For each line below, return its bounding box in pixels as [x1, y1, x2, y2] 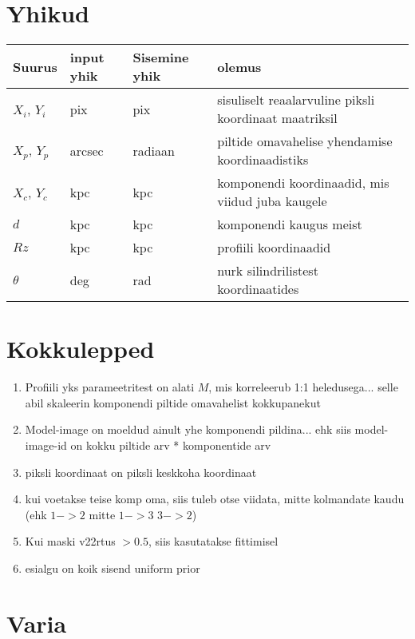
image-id [25, 437, 67, 454]
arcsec [69, 141, 104, 160]
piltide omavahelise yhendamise [217, 132, 393, 151]
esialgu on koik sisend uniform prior [25, 560, 200, 576]
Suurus [13, 57, 57, 76]
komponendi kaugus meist [217, 215, 362, 234]
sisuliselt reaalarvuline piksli [217, 90, 375, 109]
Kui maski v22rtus [25, 533, 116, 550]
